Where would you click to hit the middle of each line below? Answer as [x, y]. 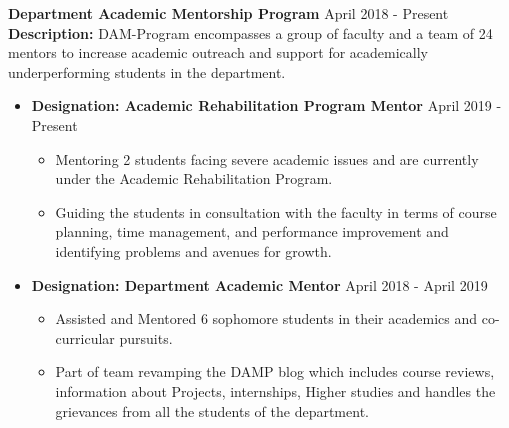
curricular [85, 337]
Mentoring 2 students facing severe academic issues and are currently [267, 158]
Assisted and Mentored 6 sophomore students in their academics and [266, 318]
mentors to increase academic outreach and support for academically [218, 52]
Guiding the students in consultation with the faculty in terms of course [276, 211]
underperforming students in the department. [147, 71]
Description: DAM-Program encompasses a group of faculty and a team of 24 [250, 32]
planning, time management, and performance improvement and [252, 231]
